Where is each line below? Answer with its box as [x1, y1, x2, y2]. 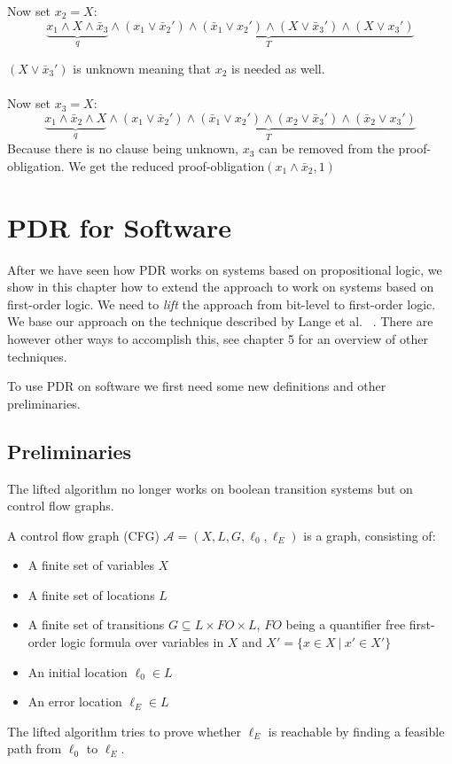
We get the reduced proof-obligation [68, 156, 265, 175]
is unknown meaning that [73, 59, 212, 78]
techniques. [7, 347, 67, 365]
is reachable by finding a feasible [268, 721, 445, 740]
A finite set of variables [27, 556, 154, 574]
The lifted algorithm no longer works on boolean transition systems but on [7, 479, 413, 497]
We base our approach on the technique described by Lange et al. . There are [7, 312, 433, 331]
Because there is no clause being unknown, [7, 139, 239, 158]
